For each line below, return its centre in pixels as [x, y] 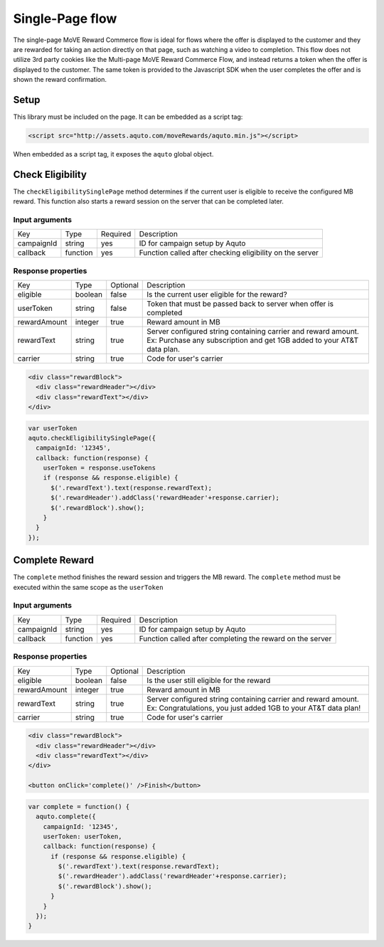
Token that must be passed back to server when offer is [240, 304]
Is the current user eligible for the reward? [217, 295]
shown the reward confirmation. [60, 80]
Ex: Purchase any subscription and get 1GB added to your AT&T [253, 340]
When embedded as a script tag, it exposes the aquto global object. [113, 154]
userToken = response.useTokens [100, 468]
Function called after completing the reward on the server [235, 638]
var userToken [53, 428]
